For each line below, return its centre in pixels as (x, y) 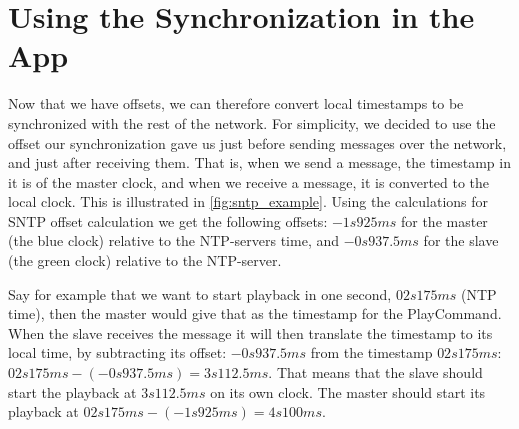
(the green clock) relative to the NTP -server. (145, 260)
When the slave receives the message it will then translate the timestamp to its (250, 332)
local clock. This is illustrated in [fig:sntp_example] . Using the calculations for (248, 201)
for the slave (461, 240)
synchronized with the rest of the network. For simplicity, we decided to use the (252, 122)
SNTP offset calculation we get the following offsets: (168, 220)
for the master (444, 220)
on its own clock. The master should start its (348, 391)
